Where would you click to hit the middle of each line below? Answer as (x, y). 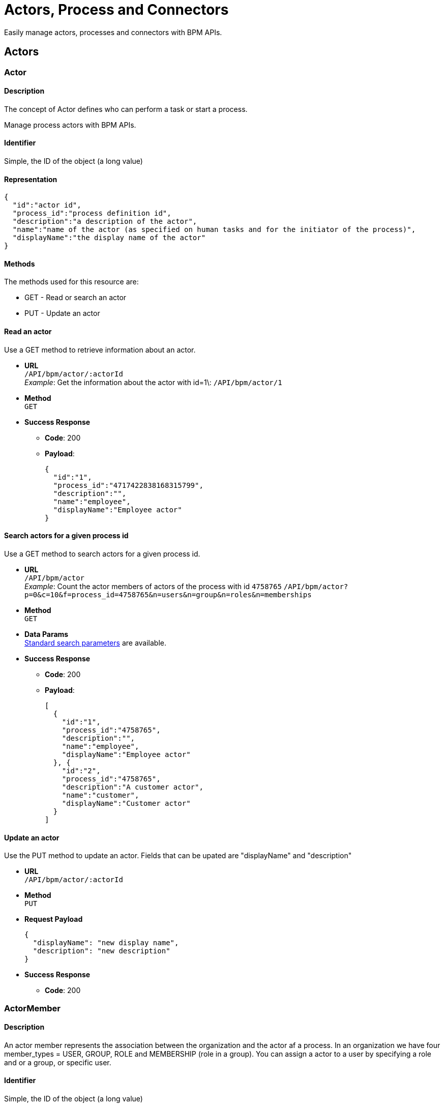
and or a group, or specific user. (58, 1062)
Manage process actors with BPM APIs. (70, 125)
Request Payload (54, 919)
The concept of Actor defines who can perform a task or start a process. (126, 109)
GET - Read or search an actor (76, 298)
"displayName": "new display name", (106, 943)
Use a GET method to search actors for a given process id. (102, 553)
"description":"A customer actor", (132, 787)
